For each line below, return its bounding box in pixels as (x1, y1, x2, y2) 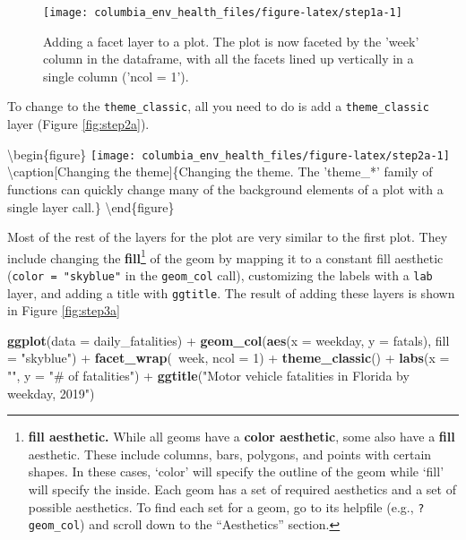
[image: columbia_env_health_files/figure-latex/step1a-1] (43, 6, 402, 19)
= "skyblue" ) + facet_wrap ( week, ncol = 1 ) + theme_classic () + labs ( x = (7, 348, 450, 367)
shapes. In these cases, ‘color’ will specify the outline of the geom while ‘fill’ (28, 462, 444, 481)
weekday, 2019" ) (7, 383, 95, 402)
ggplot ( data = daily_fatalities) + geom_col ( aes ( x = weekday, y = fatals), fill (7, 330, 450, 349)
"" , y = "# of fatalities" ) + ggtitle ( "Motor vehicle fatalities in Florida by (7, 366, 410, 385)
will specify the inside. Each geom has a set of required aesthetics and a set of (28, 480, 456, 499)
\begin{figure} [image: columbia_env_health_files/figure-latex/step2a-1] (7, 144, 450, 163)
